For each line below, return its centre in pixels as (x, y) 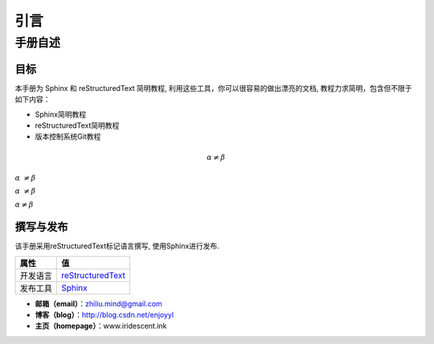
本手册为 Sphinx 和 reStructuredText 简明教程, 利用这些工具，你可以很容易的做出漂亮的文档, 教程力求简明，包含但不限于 (214, 88)
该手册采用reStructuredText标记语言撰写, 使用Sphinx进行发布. (117, 246)
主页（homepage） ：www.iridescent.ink (101, 326)
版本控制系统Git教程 (68, 137)
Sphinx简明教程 (61, 114)
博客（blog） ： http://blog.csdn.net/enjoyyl (104, 314)
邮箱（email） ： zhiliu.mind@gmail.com (98, 303)
